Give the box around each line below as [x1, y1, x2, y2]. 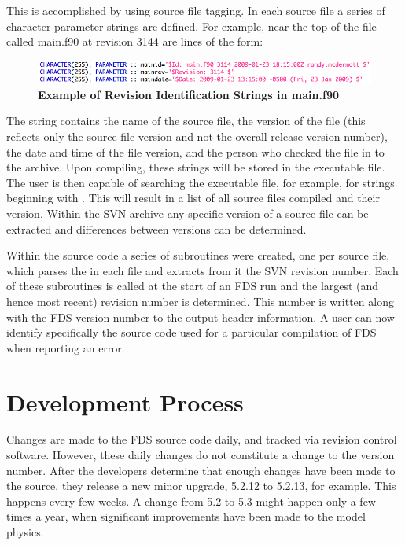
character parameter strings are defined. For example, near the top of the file [6, 17, 377, 34]
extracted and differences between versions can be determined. [6, 220, 307, 237]
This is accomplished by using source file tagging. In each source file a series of [6, 2, 385, 18]
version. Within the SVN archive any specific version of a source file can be [6, 204, 369, 221]
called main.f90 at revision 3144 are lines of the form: [6, 33, 263, 50]
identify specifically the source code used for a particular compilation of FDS [6, 324, 377, 341]
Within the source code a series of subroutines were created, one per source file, [6, 247, 390, 263]
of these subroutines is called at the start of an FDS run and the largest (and [6, 278, 379, 294]
